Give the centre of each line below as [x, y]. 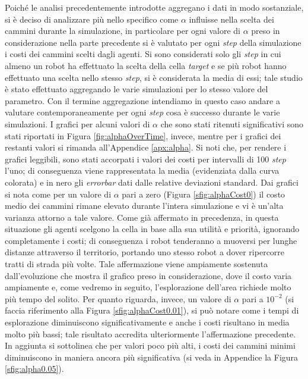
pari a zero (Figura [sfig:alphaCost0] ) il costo [204, 194]
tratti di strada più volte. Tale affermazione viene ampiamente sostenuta [136, 264]
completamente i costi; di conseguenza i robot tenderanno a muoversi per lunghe [151, 240]
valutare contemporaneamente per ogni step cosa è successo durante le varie [142, 112]
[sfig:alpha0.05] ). [34, 369]
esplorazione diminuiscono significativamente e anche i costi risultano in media [147, 322]
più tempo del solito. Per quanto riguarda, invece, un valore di [118, 298]
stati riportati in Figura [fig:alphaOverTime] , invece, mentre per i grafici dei [143, 135]
